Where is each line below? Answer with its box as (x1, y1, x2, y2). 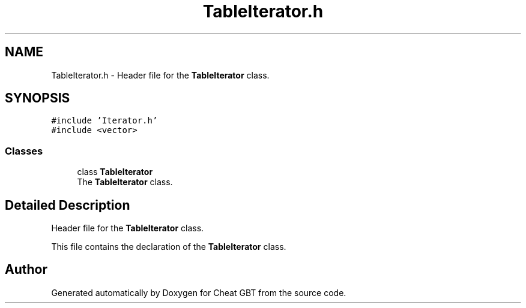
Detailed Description (5, 197, 130, 213)
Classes (5, 144, 43, 157)
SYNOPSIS (5, 90, 70, 106)
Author (5, 262, 47, 277)
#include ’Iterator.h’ (51, 116, 158, 126)
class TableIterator (77, 167, 153, 177)
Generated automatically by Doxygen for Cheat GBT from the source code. (51, 287, 346, 298)
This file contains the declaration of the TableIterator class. (51, 241, 286, 252)
